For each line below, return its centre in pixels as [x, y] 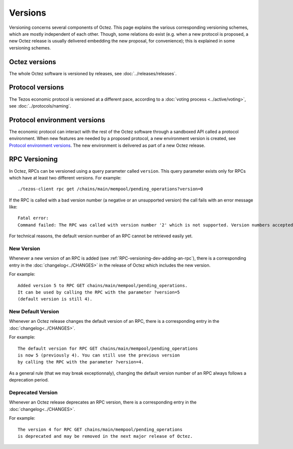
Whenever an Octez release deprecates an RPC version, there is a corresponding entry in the [103, 402]
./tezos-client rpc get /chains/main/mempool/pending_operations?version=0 [110, 189]
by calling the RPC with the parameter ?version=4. [81, 362]
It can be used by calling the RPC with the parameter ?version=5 [99, 292]
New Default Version [34, 312]
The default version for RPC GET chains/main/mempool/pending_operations [108, 348]
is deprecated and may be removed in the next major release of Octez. [105, 436]
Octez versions [32, 62]
